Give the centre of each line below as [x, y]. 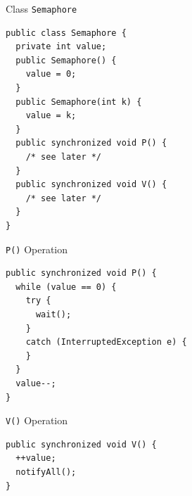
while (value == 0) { [66, 287]
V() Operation [37, 420]
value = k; [51, 116]
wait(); [53, 314]
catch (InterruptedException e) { [106, 342]
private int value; [61, 47]
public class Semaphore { [66, 33]
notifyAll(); [46, 472]
